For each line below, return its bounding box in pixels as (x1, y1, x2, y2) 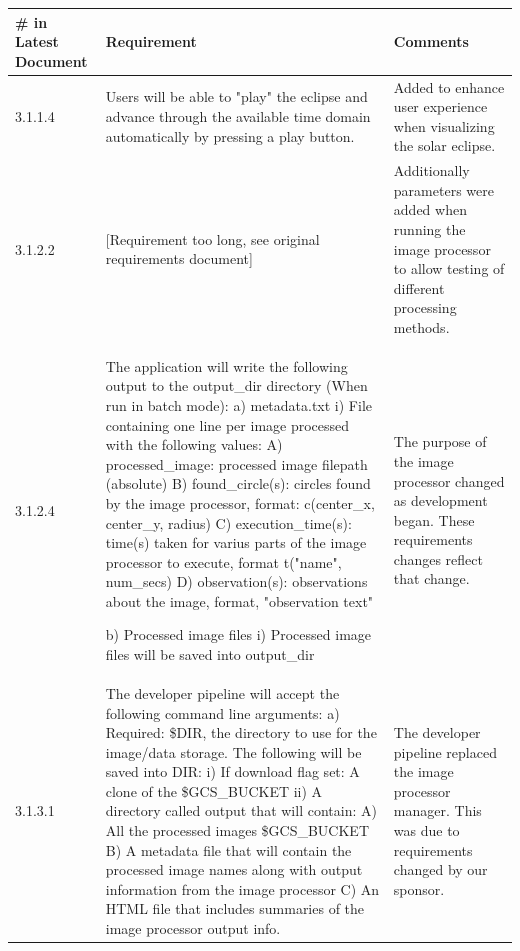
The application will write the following (105, 355, 348, 376)
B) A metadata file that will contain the (105, 839, 352, 860)
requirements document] (105, 248, 253, 269)
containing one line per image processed (105, 414, 350, 435)
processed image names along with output (105, 859, 363, 880)
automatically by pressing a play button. (105, 125, 355, 146)
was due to (393, 820, 460, 841)
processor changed (393, 470, 505, 491)
